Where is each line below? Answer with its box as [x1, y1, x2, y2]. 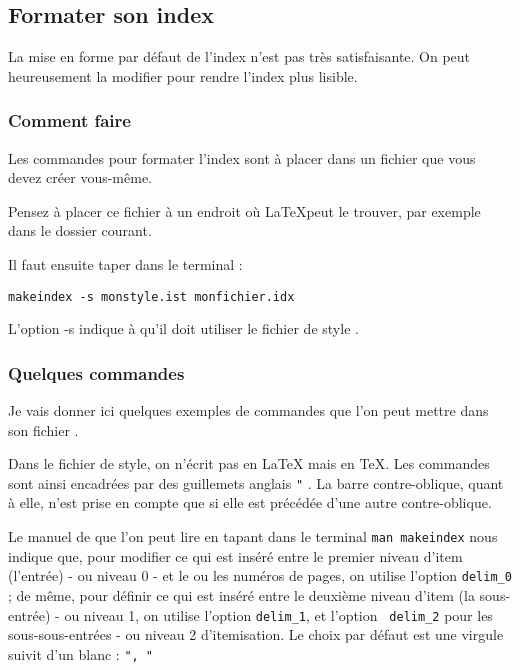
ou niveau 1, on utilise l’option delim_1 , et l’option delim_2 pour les [64, 604, 493, 625]
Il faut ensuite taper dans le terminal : [8, 253, 243, 274]
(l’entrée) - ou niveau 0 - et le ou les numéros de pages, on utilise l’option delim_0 [8, 565, 512, 586]
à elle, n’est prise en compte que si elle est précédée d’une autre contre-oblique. [8, 492, 492, 513]
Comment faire [8, 108, 131, 133]
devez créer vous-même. [8, 167, 152, 188]
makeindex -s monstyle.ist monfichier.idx [8, 289, 295, 304]
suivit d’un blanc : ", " [8, 643, 154, 664]
